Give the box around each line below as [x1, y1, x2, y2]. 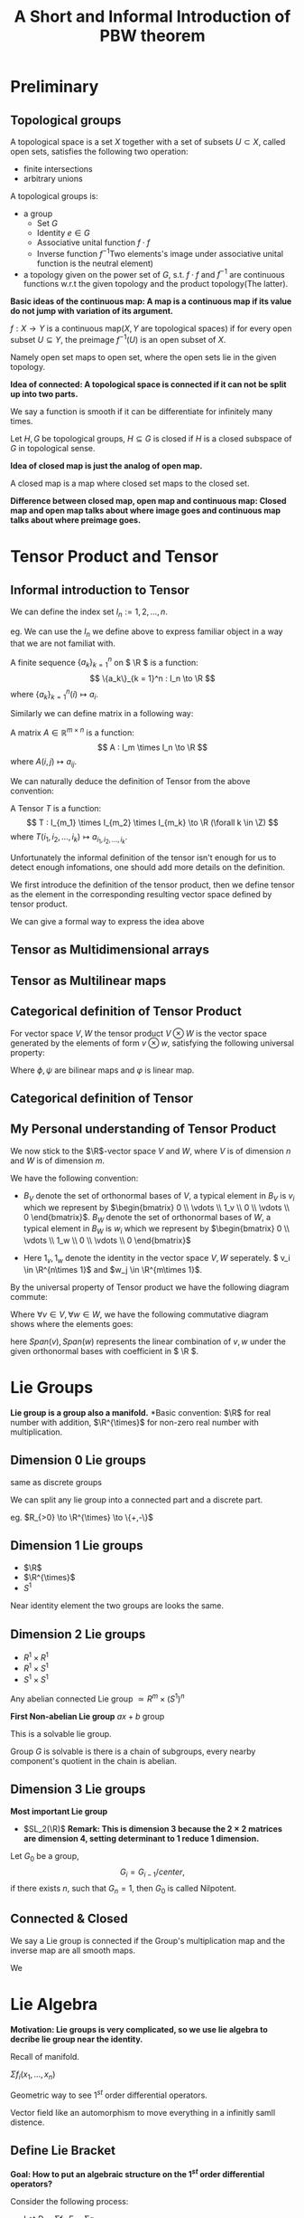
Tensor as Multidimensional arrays [10, 943, 210, 958]
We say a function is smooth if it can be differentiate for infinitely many [10, 405, 273, 417]
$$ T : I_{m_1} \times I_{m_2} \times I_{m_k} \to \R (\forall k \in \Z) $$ [26, 817, 279, 828]
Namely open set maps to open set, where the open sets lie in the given [10, 351, 277, 363]
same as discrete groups [10, 1476, 103, 1487]
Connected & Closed [10, 1911, 129, 1927]
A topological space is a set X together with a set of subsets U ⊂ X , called [10, 137, 286, 147]
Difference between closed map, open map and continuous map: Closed [10, 495, 287, 506]
